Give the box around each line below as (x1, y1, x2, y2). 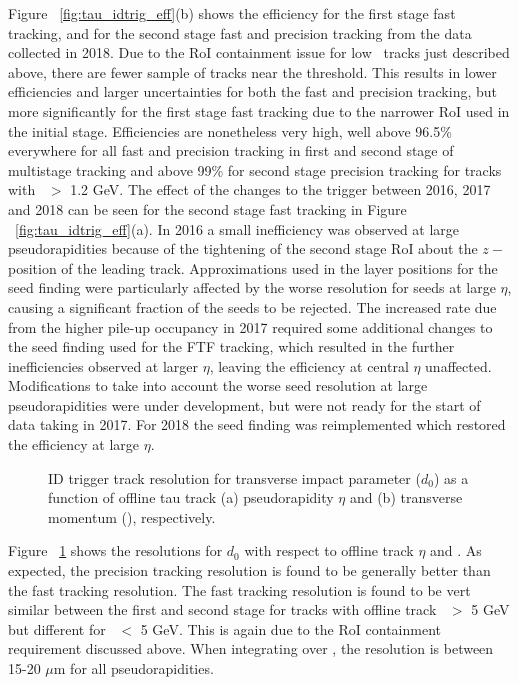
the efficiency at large (8, 434, 140, 455)
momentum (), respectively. (48, 506, 216, 527)
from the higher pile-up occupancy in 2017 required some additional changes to (8, 316, 493, 337)
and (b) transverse (349, 487, 463, 508)
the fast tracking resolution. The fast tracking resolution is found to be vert (8, 579, 471, 600)
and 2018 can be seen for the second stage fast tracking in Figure (8, 198, 407, 219)
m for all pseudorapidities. (53, 658, 214, 678)
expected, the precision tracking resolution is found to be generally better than (8, 560, 491, 581)
